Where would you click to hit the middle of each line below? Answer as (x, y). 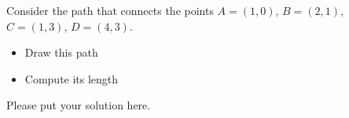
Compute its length (72, 78)
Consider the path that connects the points (110, 10)
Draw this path (61, 52)
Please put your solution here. (79, 105)
